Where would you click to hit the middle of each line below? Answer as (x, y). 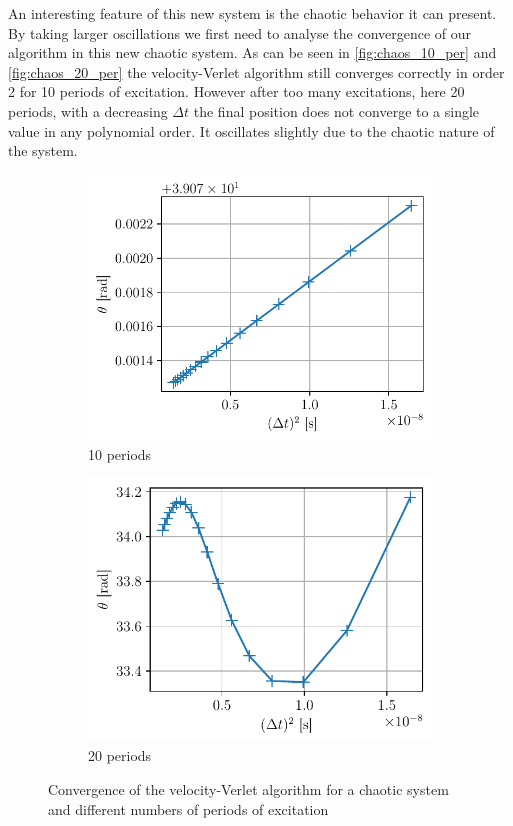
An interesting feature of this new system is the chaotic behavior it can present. (252, 13)
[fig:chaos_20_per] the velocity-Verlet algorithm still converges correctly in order (256, 71)
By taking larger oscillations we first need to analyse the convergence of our (240, 32)
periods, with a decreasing (88, 110)
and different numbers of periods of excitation (188, 808)
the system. (43, 150)
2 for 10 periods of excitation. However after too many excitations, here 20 (236, 91)
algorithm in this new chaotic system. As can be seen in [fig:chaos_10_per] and (252, 52)
